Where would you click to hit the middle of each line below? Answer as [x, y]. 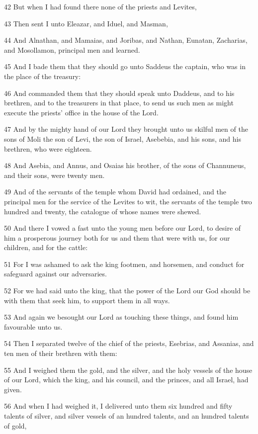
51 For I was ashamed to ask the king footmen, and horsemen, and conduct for [124, 264]
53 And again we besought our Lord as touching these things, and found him [121, 317]
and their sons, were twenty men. [54, 175]
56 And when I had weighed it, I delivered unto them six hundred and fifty [118, 406]
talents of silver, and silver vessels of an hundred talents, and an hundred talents [127, 416]
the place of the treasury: [43, 76]
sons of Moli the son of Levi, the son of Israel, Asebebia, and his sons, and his [123, 138]
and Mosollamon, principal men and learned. [72, 49]
